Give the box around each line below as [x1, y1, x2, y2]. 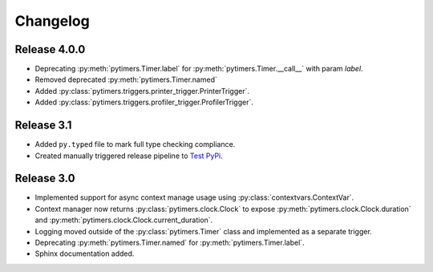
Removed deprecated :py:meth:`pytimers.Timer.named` [34, 75, 218, 84]
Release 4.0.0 [14, 43, 86, 56]
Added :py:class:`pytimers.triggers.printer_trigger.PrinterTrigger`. [34, 86, 250, 95]
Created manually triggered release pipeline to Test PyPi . [34, 151, 224, 160]
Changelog [14, 12, 90, 30]
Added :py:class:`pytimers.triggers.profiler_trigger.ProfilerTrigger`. [34, 97, 254, 108]
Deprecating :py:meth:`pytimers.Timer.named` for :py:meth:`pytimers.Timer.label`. [34, 237, 305, 247]
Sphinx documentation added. [34, 249, 135, 258]
